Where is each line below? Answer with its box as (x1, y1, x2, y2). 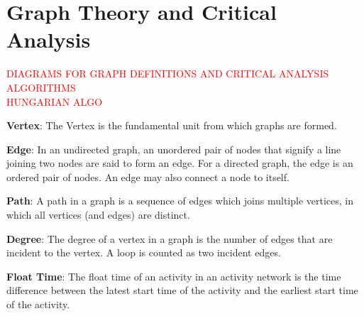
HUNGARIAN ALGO (6, 94, 103, 109)
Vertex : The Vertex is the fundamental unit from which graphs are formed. (6, 118, 337, 133)
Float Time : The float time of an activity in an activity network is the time (6, 268, 341, 283)
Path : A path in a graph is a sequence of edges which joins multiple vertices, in (6, 193, 354, 208)
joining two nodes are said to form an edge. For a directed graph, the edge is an (6, 156, 353, 170)
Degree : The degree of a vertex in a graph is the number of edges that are (6, 231, 333, 246)
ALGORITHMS (6, 80, 76, 94)
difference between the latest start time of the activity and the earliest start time (6, 283, 358, 298)
